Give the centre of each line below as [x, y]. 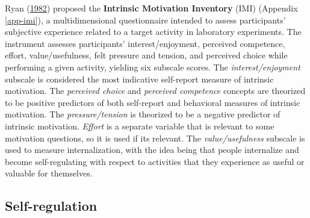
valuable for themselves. [49, 173]
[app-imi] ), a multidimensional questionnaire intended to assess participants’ [145, 20]
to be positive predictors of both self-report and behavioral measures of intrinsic [153, 102]
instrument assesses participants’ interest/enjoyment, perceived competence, [145, 43]
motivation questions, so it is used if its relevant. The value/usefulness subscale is [155, 138]
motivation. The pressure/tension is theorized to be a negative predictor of [143, 114]
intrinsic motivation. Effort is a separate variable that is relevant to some [140, 126]
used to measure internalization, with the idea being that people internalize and [152, 150]
